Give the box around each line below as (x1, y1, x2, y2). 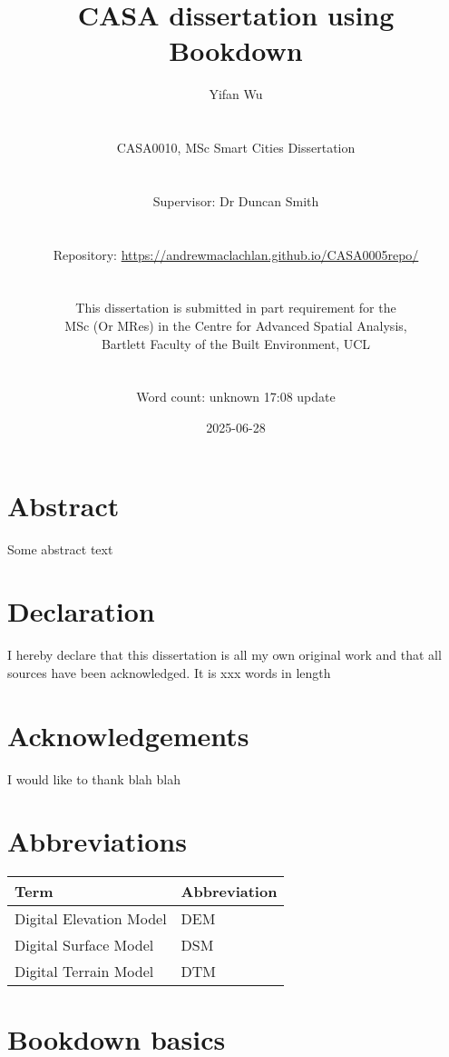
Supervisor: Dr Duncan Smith (152, 191, 319, 210)
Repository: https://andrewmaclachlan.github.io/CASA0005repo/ (53, 244, 419, 264)
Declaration (7, 593, 155, 630)
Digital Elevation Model (15, 908, 167, 930)
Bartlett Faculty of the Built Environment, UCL (101, 334, 371, 353)
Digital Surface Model (15, 934, 154, 956)
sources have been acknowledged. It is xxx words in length (7, 663, 331, 682)
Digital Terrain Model (15, 961, 154, 982)
